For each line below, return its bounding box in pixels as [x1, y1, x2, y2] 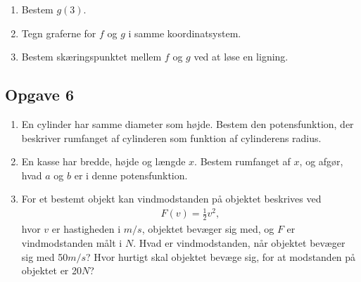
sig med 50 [21, 249, 68, 264]
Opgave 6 [5, 84, 74, 105]
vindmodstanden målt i [21, 235, 122, 250]
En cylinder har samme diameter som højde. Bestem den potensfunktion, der [21, 116, 354, 131]
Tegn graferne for [21, 25, 96, 40]
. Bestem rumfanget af [194, 154, 291, 169]
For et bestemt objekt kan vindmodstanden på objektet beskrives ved [21, 191, 322, 206]
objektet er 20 [21, 263, 82, 278]
